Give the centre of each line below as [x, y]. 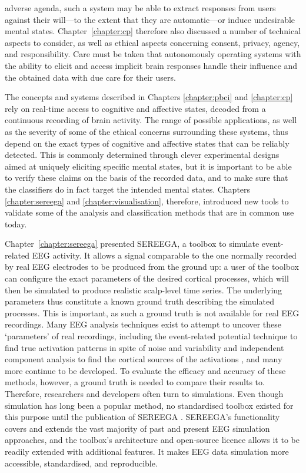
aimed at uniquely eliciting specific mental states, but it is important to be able [148, 166]
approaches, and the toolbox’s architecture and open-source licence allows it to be [152, 440]
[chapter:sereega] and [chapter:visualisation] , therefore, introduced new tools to [147, 201]
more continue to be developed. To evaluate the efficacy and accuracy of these [145, 370]
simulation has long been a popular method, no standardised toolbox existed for [149, 405]
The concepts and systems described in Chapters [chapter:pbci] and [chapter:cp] [149, 97]
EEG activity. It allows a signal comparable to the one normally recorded [164, 255]
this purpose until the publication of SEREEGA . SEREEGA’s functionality [142, 417]
